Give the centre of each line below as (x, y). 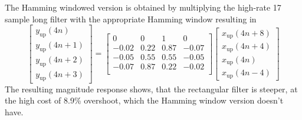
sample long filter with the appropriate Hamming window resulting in (131, 19)
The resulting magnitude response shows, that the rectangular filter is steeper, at (151, 89)
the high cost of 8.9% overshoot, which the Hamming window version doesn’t (144, 100)
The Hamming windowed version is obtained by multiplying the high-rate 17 (143, 7)
